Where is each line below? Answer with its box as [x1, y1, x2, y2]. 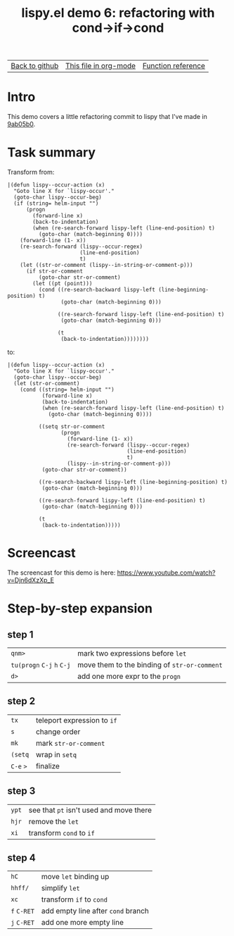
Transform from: [7, 168, 55, 177]
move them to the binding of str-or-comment [77, 660, 223, 670]
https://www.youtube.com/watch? [117, 568, 216, 577]
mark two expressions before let [77, 649, 187, 658]
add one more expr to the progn [77, 671, 181, 681]
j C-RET [11, 919, 35, 927]
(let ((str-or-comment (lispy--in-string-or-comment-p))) [20, 262, 193, 269]
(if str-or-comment [25, 268, 83, 275]
